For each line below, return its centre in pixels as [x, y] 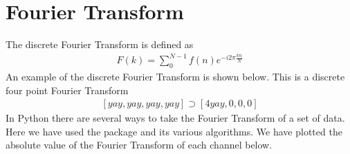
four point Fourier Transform [67, 90]
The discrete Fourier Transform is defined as [100, 44]
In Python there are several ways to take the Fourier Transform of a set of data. [175, 118]
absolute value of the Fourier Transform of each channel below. [139, 145]
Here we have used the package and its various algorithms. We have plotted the [174, 131]
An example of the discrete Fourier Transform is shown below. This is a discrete [175, 77]
